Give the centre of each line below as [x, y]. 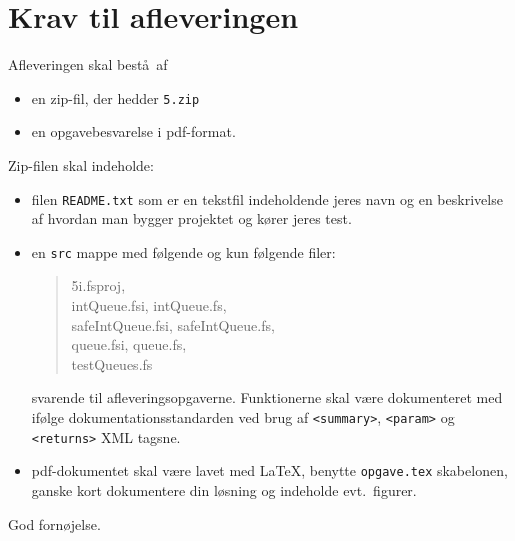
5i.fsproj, [98, 285]
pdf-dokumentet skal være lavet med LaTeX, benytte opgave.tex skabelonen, [269, 470]
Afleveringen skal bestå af [88, 64]
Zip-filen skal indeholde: [81, 164]
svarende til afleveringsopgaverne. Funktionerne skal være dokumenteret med [267, 397]
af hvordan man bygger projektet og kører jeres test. [191, 218]
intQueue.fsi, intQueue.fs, [149, 305]
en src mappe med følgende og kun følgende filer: [183, 251]
